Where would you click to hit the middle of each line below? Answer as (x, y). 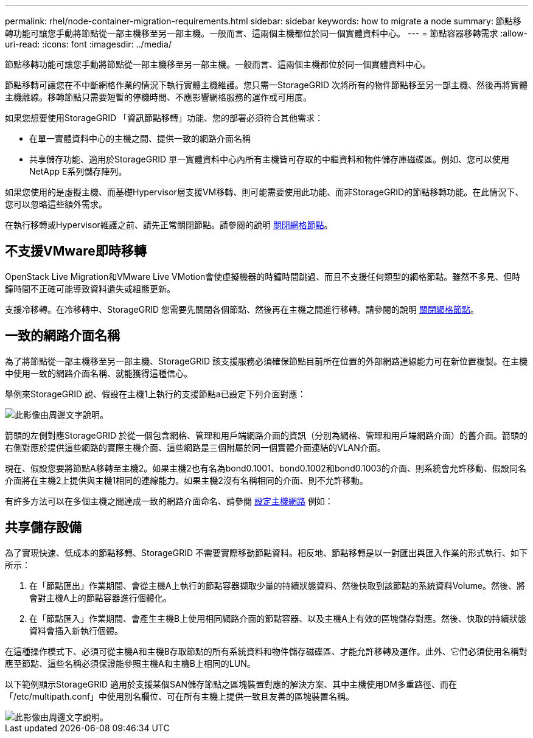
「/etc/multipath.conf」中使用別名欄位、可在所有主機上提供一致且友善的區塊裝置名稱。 (180, 696)
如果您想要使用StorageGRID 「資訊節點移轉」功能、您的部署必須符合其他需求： (164, 118)
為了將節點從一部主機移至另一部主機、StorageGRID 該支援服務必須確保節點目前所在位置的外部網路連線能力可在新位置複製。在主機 (266, 361)
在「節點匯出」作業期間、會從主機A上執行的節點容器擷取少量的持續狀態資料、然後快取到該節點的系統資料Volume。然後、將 (277, 585)
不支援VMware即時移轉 (76, 251)
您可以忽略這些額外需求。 (56, 204)
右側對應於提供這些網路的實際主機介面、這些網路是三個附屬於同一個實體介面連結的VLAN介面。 (195, 447)
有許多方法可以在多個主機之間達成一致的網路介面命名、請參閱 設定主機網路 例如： (169, 501)
